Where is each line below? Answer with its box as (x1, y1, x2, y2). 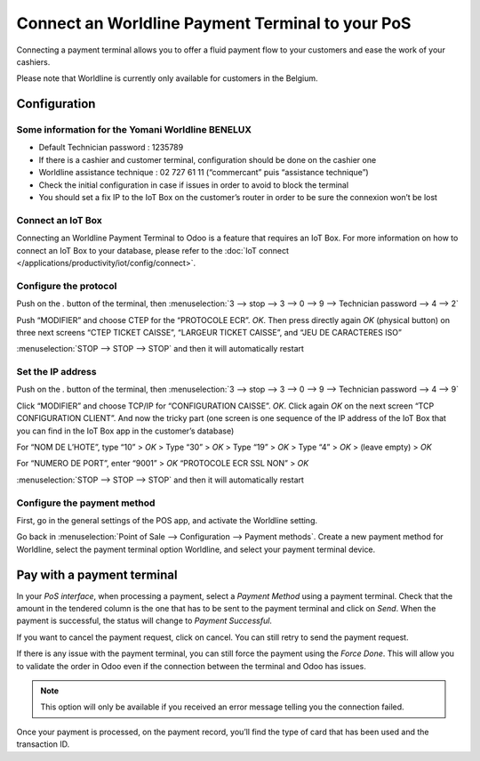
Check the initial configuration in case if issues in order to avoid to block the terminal (38, 179, 349, 190)
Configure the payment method (16, 497, 156, 509)
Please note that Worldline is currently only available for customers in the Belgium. (16, 73, 318, 84)
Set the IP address (16, 366, 97, 378)
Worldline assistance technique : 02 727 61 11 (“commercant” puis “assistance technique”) (38, 167, 369, 178)
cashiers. (16, 56, 51, 67)
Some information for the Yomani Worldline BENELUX (16, 124, 252, 136)
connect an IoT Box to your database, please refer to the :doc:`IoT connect (16, 245, 289, 255)
